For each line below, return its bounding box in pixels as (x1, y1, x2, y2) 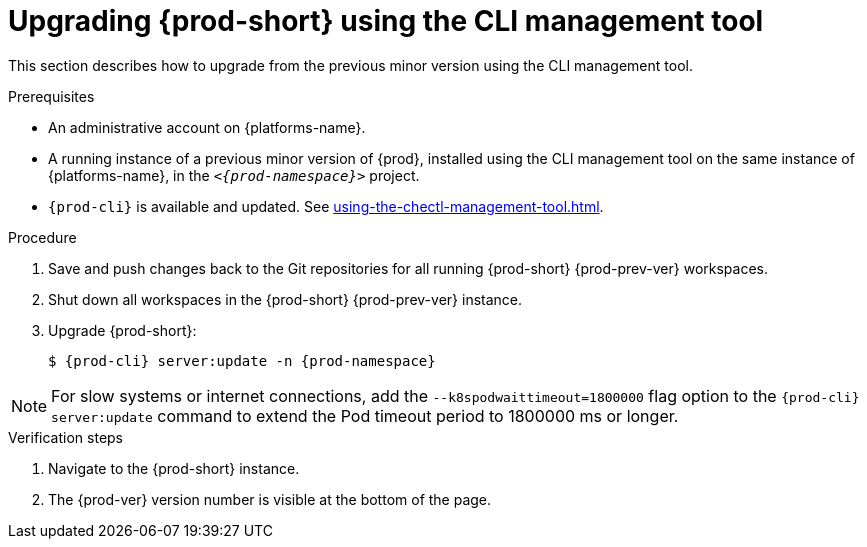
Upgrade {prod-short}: (48, 321, 197, 339)
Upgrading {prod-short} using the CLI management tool (8, 4, 764, 38)
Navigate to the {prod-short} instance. (48, 459, 300, 477)
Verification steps (8, 428, 124, 446)
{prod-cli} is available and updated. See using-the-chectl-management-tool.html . (48, 197, 604, 215)
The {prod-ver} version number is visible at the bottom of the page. (48, 490, 492, 508)
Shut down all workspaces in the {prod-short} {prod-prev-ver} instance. (48, 290, 523, 308)
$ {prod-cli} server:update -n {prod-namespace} (48, 352, 436, 369)
